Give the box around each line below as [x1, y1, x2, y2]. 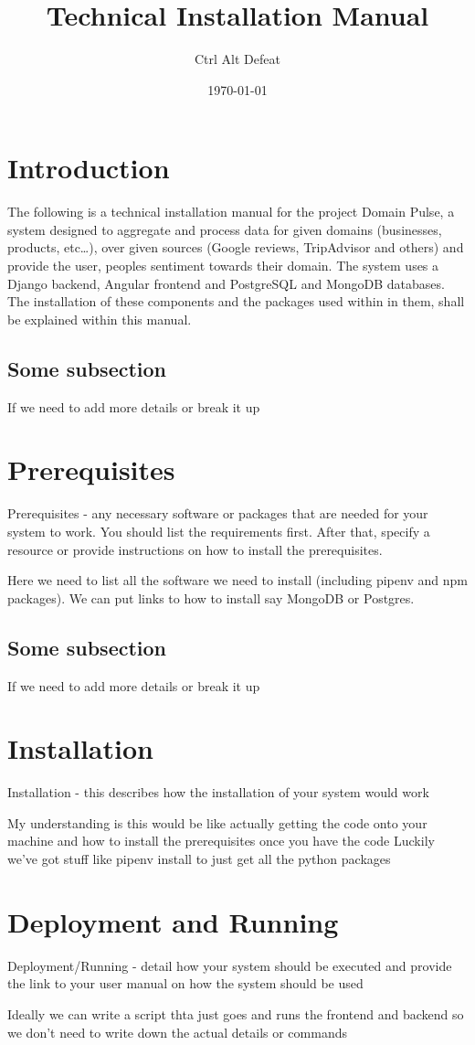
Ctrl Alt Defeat [195, 49, 280, 69]
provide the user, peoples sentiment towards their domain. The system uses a [7, 256, 439, 275]
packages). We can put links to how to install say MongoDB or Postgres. [7, 588, 415, 607]
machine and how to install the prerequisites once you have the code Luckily [7, 831, 435, 850]
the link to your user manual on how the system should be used [7, 974, 364, 993]
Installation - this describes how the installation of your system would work [7, 783, 429, 802]
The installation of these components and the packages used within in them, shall [7, 292, 465, 311]
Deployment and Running [7, 902, 339, 940]
